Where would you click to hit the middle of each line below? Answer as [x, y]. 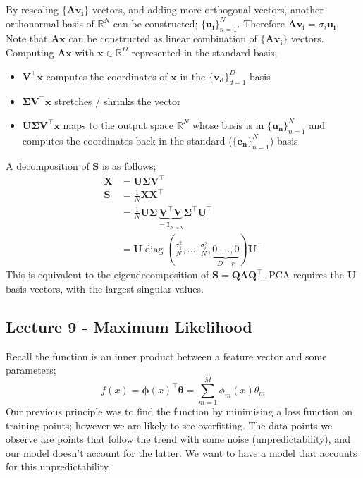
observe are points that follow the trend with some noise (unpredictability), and [178, 439]
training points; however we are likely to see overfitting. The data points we [169, 425]
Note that [27, 38]
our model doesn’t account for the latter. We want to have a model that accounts [181, 452]
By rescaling [32, 9]
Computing [30, 52]
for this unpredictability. [58, 466]
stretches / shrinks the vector [118, 101]
